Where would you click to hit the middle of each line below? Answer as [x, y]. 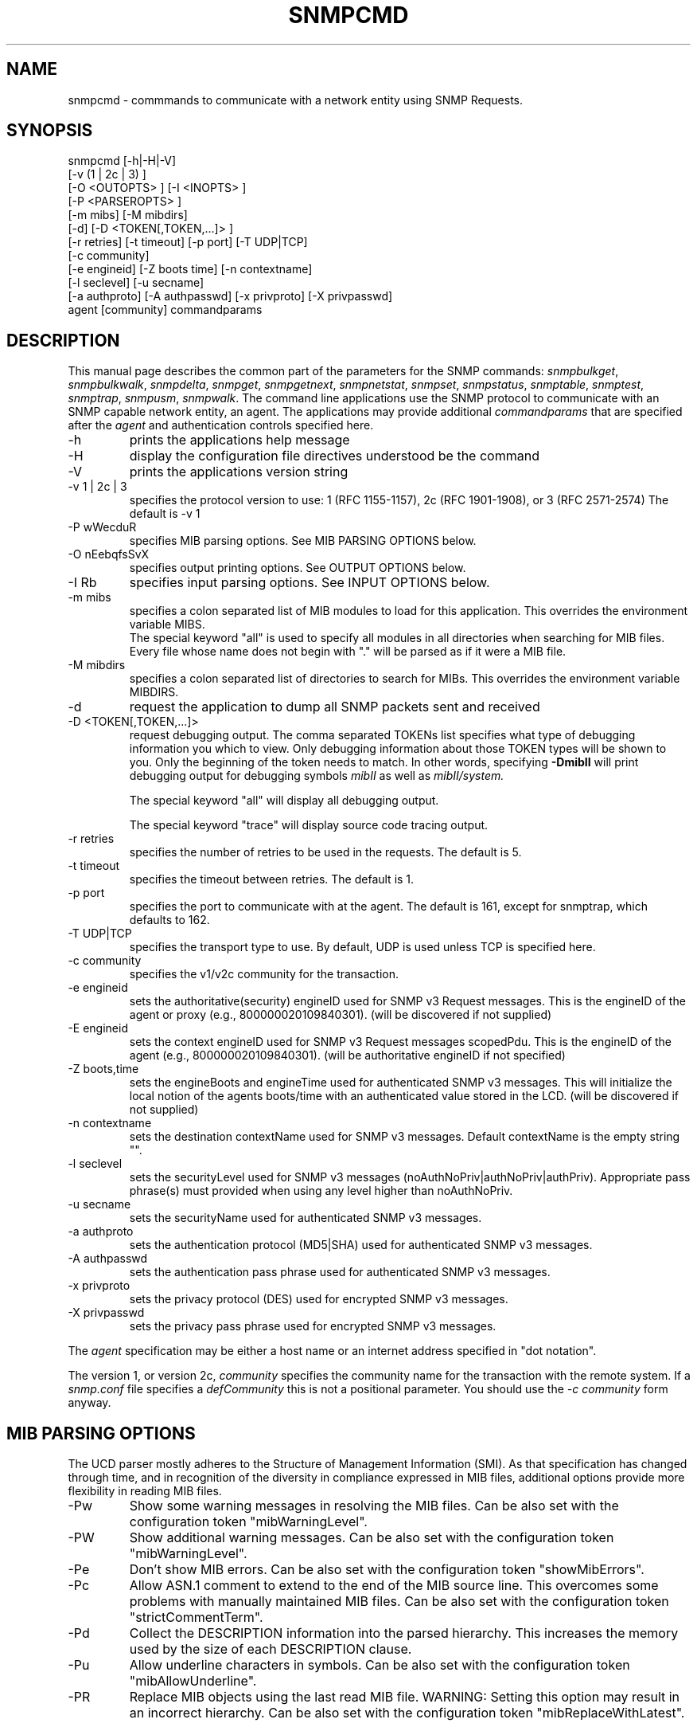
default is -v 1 [165, 514]
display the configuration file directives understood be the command [334, 456]
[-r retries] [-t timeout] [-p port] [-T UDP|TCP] [188, 242]
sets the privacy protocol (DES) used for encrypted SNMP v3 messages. [319, 1299]
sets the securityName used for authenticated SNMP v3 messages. [306, 1218]
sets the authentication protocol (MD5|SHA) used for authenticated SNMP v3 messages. [361, 1245]
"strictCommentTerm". [196, 1617]
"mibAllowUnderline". [193, 1681]
